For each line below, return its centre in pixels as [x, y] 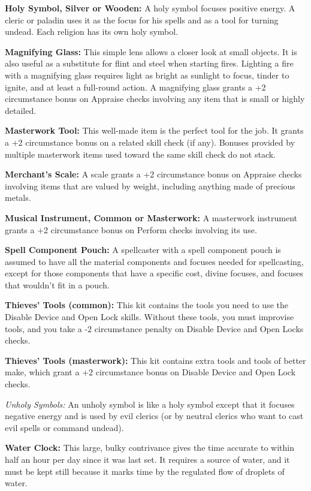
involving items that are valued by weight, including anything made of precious [150, 186]
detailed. [21, 110]
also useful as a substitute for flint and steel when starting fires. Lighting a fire [149, 63]
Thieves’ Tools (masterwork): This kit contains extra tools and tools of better [155, 360]
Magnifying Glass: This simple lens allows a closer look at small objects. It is [151, 51]
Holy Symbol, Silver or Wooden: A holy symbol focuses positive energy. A [150, 8]
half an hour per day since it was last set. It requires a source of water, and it [147, 459]
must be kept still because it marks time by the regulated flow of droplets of [145, 471]
